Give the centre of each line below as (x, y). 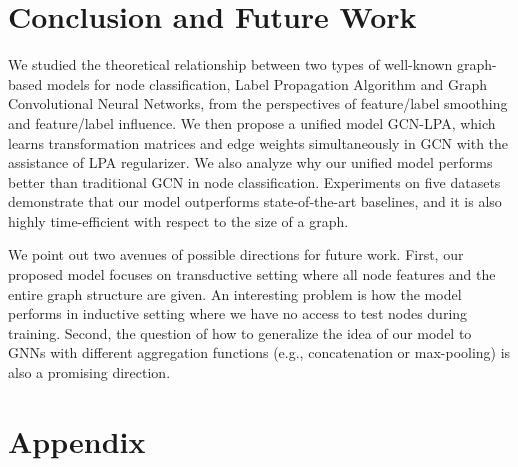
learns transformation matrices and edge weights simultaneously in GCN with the (258, 142)
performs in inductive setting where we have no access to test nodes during (238, 313)
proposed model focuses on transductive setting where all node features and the (252, 274)
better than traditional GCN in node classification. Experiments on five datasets (254, 181)
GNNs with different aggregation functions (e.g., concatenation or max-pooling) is (259, 352)
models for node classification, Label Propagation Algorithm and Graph (266, 83)
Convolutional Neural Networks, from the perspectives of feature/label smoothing (258, 103)
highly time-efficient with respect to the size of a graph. (178, 220)
